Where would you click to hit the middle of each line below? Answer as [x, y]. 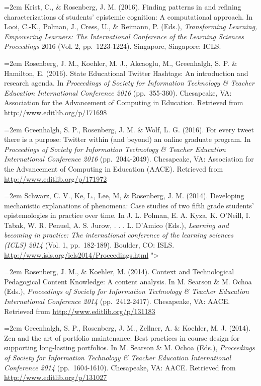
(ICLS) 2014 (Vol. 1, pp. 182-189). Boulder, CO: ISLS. [89, 245]
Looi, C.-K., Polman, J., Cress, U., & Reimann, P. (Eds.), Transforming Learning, [131, 26]
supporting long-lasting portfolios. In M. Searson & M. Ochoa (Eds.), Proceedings [129, 348]
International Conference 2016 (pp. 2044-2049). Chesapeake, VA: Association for [129, 159]
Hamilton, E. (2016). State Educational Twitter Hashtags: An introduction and [126, 73]
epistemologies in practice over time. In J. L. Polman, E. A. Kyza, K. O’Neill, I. [127, 215]
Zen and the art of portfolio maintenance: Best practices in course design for [122, 337]
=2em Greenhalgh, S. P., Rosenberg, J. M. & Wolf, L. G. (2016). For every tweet [129, 129]
